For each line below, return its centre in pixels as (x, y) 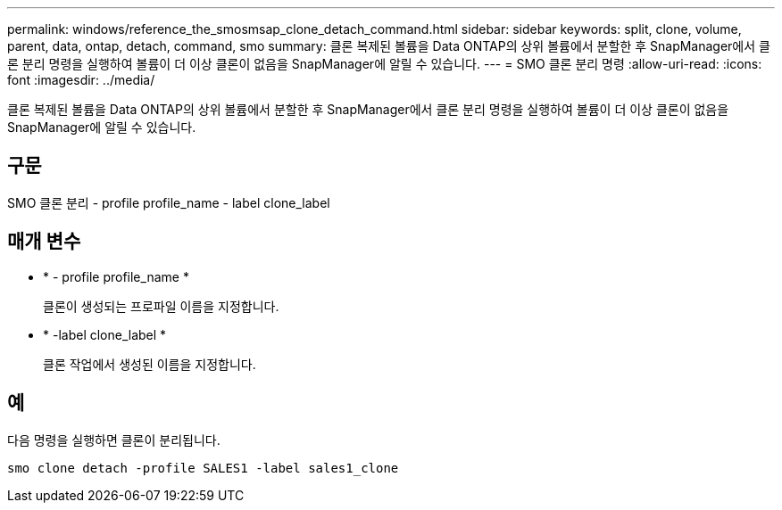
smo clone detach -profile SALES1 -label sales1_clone (203, 468)
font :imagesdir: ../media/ (81, 80)
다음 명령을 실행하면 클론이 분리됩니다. (114, 440)
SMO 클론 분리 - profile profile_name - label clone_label (169, 202)
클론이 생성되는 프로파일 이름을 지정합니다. (161, 306)
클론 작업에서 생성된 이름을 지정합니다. (150, 364)
